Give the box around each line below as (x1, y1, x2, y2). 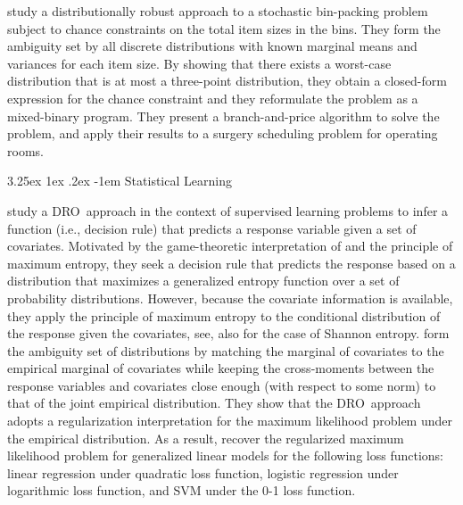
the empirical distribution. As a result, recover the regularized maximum (7, 428, 404, 447)
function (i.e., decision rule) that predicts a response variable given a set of (7, 219, 417, 237)
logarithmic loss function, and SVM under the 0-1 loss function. (7, 481, 356, 500)
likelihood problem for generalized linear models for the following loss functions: (7, 446, 443, 465)
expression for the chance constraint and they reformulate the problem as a (7, 88, 418, 107)
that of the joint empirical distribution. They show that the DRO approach (7, 393, 421, 412)
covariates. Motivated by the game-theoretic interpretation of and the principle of (7, 236, 453, 255)
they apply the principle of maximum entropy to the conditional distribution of (7, 306, 441, 325)
